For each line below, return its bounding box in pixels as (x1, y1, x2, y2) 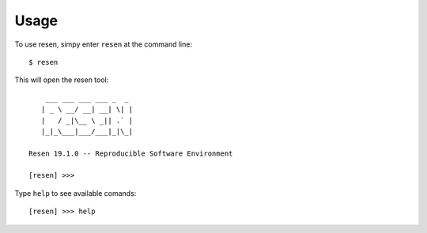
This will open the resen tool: (14, 75, 109, 85)
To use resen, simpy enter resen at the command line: (14, 39, 193, 49)
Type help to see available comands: (14, 188, 137, 197)
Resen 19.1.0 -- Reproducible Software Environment (28, 148, 233, 158)
